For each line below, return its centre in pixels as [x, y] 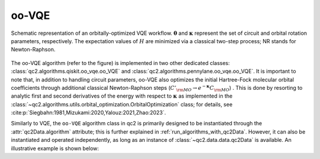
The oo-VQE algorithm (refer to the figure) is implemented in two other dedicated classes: [121, 63]
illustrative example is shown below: [55, 148]
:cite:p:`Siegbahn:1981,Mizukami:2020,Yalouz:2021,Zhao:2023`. [88, 113]
